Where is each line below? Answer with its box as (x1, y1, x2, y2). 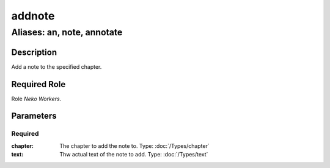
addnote (11, 9, 55, 23)
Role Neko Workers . (11, 95, 62, 102)
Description (11, 47, 57, 57)
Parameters (11, 111, 57, 121)
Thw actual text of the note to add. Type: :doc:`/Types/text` (59, 151, 208, 158)
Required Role (11, 79, 66, 89)
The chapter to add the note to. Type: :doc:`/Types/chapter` (59, 142, 210, 149)
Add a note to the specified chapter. (11, 63, 102, 70)
